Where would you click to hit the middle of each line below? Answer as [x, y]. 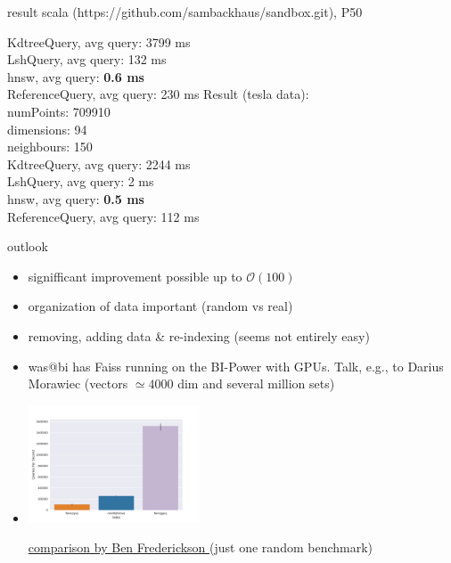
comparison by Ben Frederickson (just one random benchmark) [201, 547]
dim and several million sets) [256, 383]
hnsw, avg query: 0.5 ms [76, 198]
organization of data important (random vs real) [160, 306]
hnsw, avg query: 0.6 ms [76, 76]
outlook [28, 246]
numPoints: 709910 [59, 111]
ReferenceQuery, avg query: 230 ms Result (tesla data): [158, 94]
